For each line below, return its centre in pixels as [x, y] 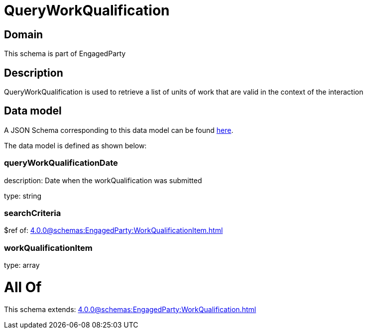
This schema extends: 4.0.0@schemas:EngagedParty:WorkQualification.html [130, 309]
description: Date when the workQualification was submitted [103, 180]
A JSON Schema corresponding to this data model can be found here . [119, 130]
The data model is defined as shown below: [75, 145]
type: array [22, 265]
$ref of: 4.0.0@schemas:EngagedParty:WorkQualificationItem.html [114, 230]
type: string [23, 196]
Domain [24, 34]
